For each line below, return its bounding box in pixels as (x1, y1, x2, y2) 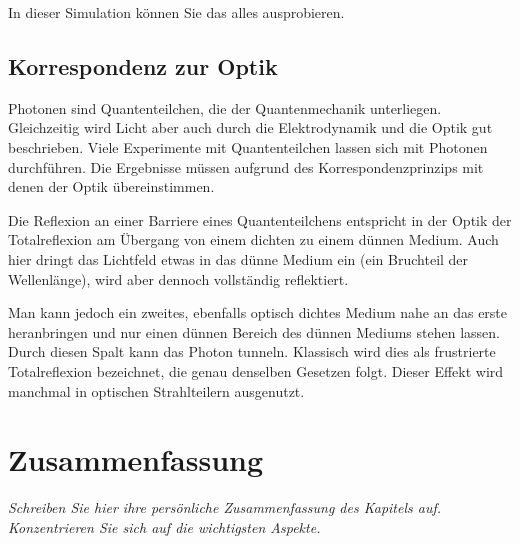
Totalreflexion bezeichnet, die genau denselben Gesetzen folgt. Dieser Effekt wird (8, 360, 504, 381)
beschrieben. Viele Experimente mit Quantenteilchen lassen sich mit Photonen (8, 136, 488, 157)
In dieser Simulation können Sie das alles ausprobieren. (8, 2, 345, 22)
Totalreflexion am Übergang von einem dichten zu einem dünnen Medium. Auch (8, 229, 499, 250)
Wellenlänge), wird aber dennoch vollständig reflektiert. (8, 268, 349, 289)
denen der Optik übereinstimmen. (8, 176, 215, 197)
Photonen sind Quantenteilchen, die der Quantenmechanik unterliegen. (8, 97, 442, 118)
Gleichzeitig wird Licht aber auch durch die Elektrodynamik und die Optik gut (8, 117, 493, 138)
